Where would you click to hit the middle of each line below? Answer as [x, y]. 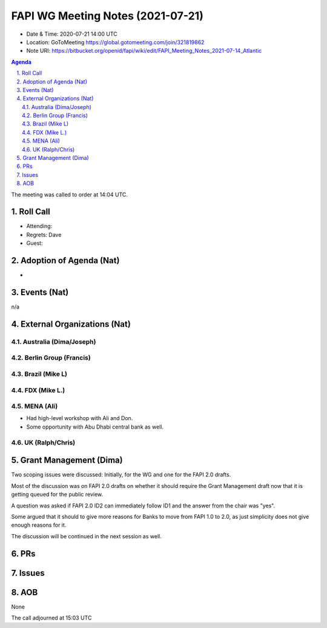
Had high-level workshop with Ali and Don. [80, 418]
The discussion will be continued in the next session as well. [86, 536]
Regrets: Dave [44, 235]
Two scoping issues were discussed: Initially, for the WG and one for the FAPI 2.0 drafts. [121, 475]
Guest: [35, 243]
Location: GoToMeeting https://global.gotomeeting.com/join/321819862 [115, 42]
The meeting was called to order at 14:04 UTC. [70, 195]
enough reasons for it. [39, 525]
